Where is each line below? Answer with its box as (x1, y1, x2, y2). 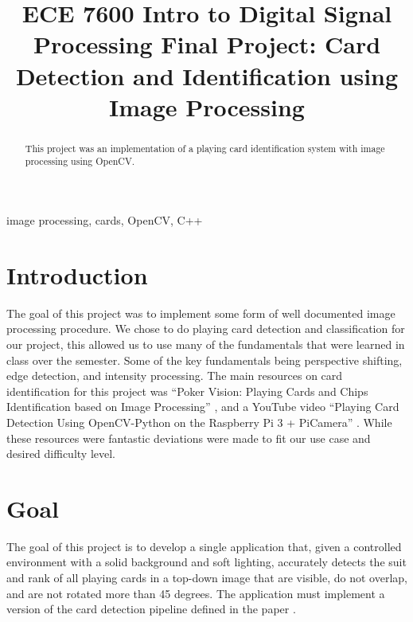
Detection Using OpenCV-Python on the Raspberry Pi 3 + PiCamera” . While (6, 413, 392, 430)
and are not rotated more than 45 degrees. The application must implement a (6, 585, 385, 601)
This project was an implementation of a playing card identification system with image (25, 141, 385, 155)
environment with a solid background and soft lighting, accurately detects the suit (6, 554, 407, 570)
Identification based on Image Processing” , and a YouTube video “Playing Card (6, 398, 399, 415)
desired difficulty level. (6, 445, 116, 462)
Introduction (6, 258, 148, 291)
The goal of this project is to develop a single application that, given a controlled (6, 538, 402, 554)
